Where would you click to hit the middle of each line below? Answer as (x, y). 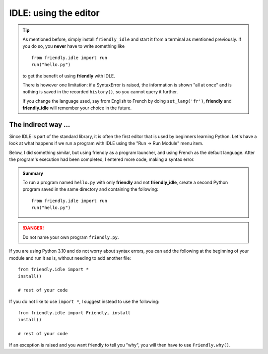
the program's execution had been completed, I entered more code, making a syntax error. (102, 159)
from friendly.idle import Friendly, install (74, 313)
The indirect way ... (40, 124)
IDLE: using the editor (54, 13)
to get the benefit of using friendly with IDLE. (69, 76)
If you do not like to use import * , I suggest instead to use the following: (84, 301)
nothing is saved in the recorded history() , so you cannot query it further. (100, 92)
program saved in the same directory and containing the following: (91, 189)
